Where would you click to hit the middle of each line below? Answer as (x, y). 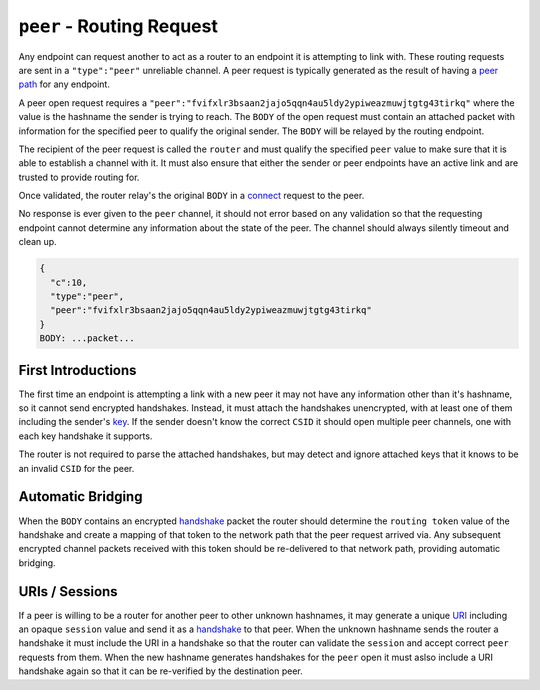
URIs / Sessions (68, 591)
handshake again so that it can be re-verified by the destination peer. (161, 671)
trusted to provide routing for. (79, 177)
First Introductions (77, 370)
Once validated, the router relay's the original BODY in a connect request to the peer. (191, 196)
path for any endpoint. (64, 84)
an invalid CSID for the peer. (76, 468)
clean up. (37, 242)
